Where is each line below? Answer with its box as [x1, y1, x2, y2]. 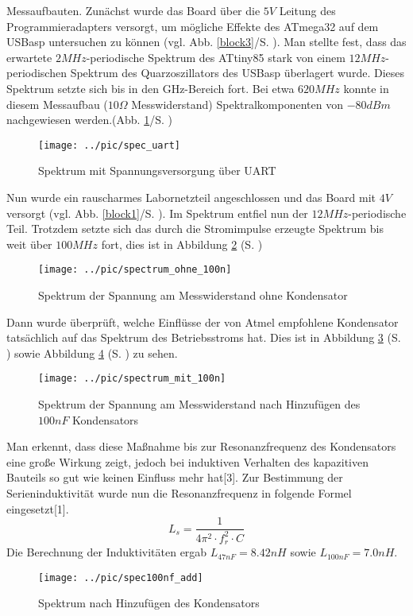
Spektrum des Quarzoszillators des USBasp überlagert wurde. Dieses [70, 64, 405, 81]
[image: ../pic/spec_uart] [38, 139, 180, 151]
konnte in [343, 79, 389, 96]
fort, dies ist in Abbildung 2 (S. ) [101, 235, 263, 252]
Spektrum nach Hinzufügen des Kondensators [38, 595, 260, 611]
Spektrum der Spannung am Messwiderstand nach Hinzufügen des [38, 396, 361, 413]
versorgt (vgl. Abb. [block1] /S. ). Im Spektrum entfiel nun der [6, 204, 308, 221]
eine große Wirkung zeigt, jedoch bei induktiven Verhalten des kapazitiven [6, 453, 369, 470]
